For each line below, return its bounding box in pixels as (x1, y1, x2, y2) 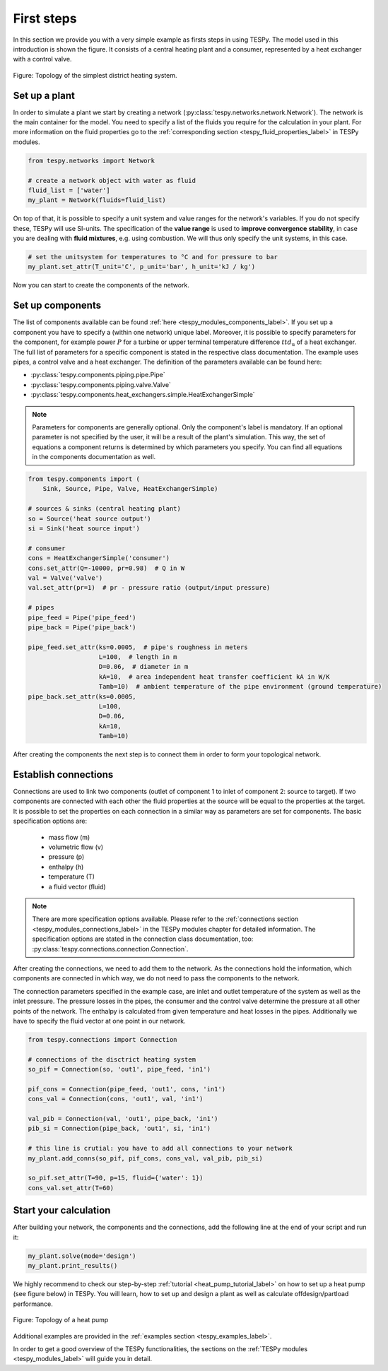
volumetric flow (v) (48, 843, 104, 851)
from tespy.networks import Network (28, 156, 155, 165)
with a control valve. (13, 55, 72, 64)
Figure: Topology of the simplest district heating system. (13, 71, 177, 79)
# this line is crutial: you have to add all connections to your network (28, 1144, 293, 1153)
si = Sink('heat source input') (28, 525, 141, 533)
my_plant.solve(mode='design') (28, 1252, 137, 1260)
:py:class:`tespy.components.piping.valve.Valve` (30, 380, 171, 388)
